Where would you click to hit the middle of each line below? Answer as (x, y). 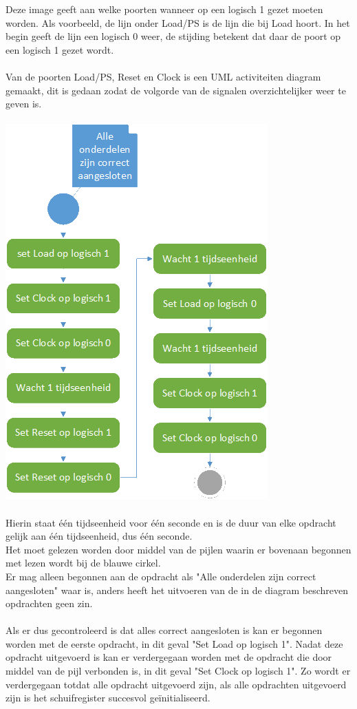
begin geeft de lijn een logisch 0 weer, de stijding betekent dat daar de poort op (173, 36)
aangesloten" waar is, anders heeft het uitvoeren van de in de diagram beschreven (177, 590)
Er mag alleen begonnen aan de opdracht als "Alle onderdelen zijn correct (161, 576)
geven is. (24, 104)
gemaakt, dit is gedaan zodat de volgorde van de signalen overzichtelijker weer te (176, 90)
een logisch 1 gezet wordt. (60, 49)
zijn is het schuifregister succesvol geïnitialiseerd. (108, 698)
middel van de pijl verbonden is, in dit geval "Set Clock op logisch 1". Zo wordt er (178, 671)
